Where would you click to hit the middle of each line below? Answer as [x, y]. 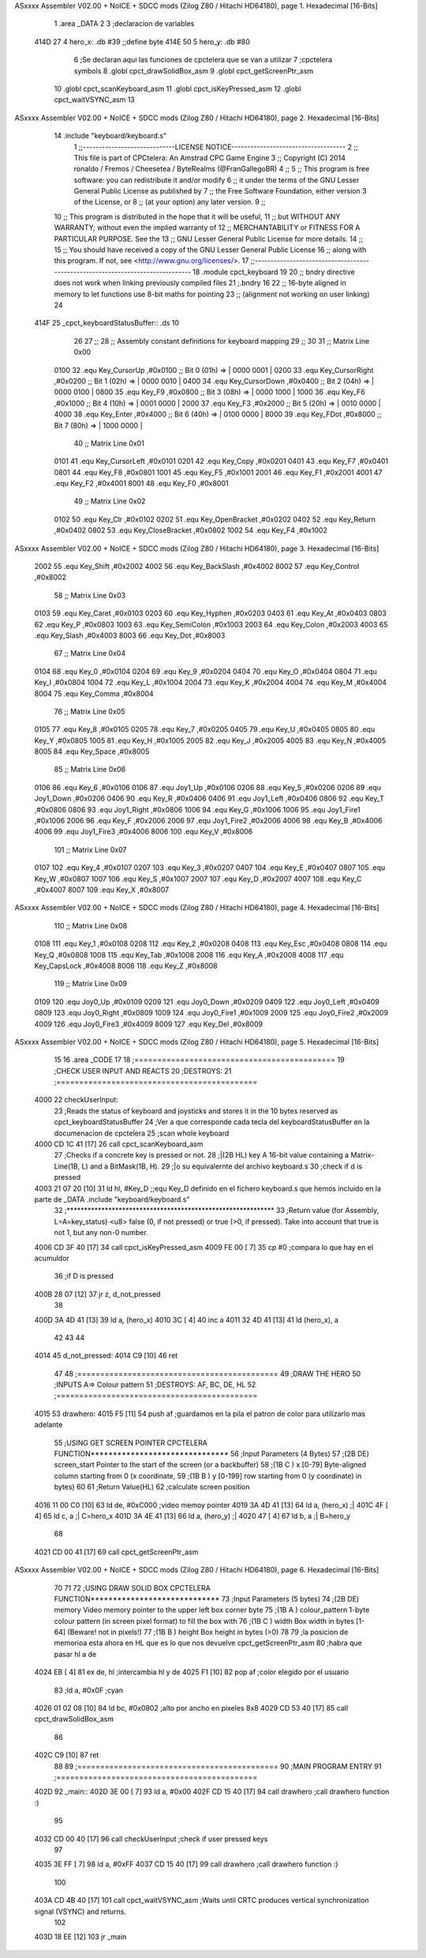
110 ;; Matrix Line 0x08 [91, 925]
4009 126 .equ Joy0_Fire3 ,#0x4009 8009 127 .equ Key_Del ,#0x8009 [149, 1024]
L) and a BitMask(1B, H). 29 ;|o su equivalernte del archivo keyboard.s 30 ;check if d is [222, 1166]
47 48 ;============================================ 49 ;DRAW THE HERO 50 [207, 1373]
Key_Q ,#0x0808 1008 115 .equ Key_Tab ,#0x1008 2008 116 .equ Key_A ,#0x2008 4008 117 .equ [189, 955]
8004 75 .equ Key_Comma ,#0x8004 [94, 693]
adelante [49, 1425]
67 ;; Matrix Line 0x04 [90, 653]
